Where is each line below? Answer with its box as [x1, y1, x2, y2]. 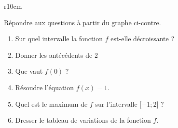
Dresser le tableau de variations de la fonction [15, 115, 151, 125]
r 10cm [4, 1, 22, 11]
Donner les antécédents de [15, 49, 93, 60]
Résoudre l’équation [15, 82, 74, 92]
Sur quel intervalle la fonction [15, 33, 103, 44]
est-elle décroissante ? [110, 33, 175, 44]
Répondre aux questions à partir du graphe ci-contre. [4, 17, 161, 27]
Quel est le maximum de [15, 98, 88, 109]
